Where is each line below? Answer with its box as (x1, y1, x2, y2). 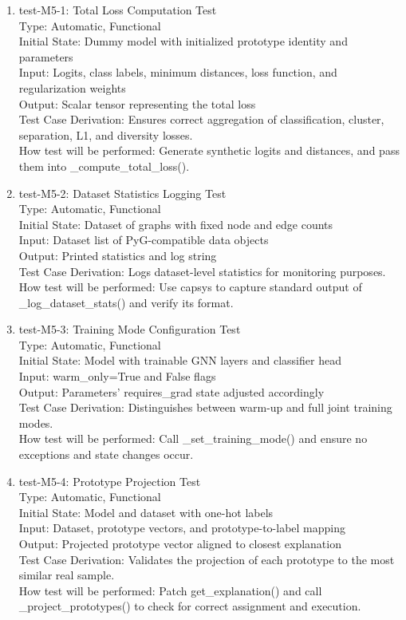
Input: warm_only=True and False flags (18, 368, 216, 385)
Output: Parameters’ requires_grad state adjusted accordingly (18, 383, 325, 400)
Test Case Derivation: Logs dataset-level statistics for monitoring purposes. (18, 263, 386, 279)
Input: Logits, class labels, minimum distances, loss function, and (18, 64, 337, 81)
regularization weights (18, 79, 126, 96)
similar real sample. (18, 567, 115, 583)
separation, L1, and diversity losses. (18, 126, 193, 143)
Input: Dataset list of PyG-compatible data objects (18, 231, 269, 248)
